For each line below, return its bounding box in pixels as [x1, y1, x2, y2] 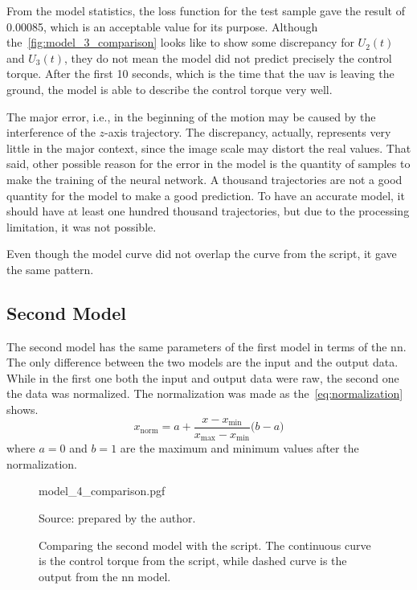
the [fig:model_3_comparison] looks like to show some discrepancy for [6, 34, 354, 51]
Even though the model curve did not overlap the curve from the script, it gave [6, 245, 397, 262]
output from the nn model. [39, 567, 171, 584]
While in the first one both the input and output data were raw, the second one [6, 369, 399, 386]
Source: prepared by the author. [39, 509, 196, 526]
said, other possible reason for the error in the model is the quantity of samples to [6, 155, 411, 172]
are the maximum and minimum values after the [120, 440, 359, 457]
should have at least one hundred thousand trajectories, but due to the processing [6, 203, 410, 219]
